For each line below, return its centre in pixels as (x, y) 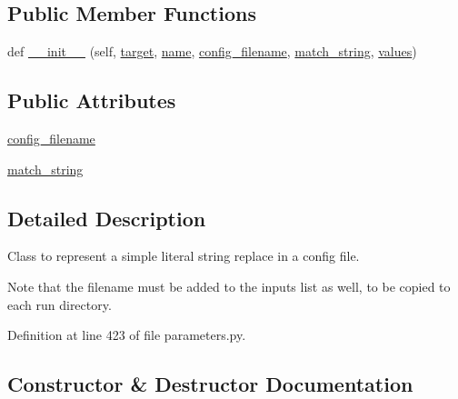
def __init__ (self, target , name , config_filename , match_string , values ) (212, 51)
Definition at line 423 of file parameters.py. (127, 335)
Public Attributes (92, 100)
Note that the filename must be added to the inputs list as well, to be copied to (229, 286)
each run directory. (60, 304)
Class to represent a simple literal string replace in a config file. (184, 256)
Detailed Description (107, 218)
